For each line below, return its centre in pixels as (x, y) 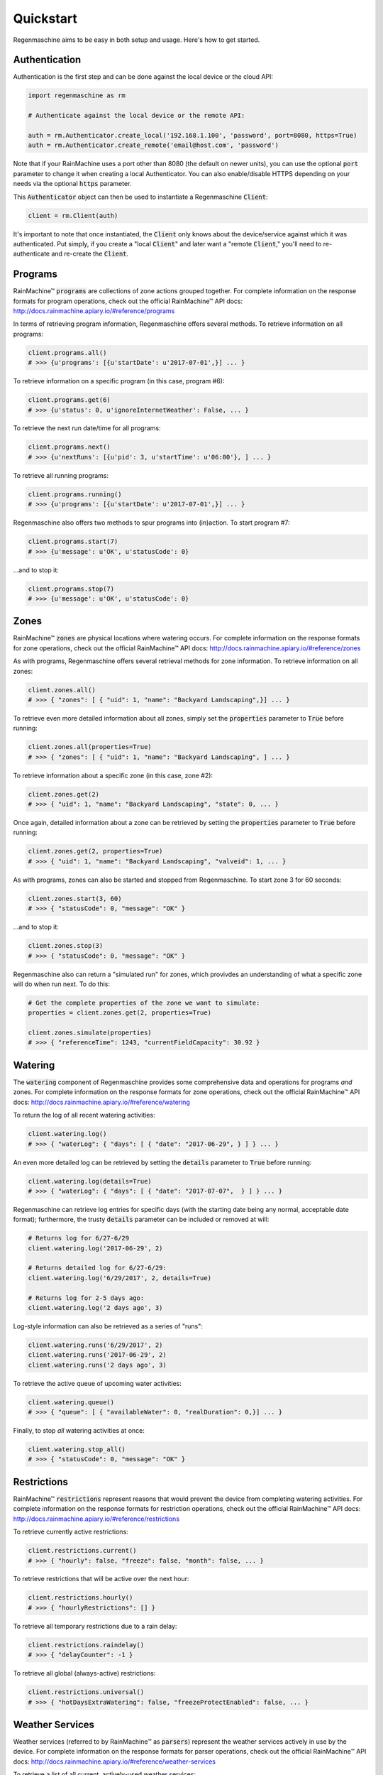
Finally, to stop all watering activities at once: (79, 1431)
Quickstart (45, 18)
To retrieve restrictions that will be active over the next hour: (101, 1579)
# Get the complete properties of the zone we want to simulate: (144, 1003)
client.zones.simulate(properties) (90, 1033)
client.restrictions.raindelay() (86, 1645)
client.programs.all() (67, 353)
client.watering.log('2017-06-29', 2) (95, 1248)
